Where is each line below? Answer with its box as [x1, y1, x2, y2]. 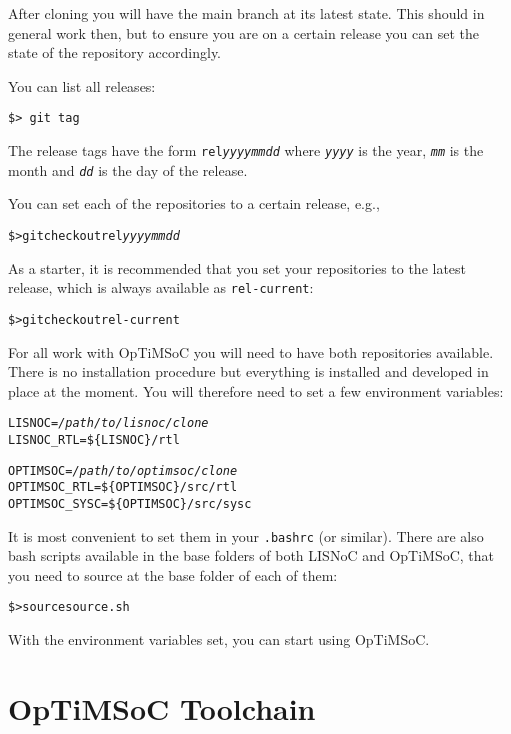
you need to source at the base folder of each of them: [8, 564, 338, 585]
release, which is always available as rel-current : [8, 277, 314, 298]
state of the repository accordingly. [8, 42, 222, 63]
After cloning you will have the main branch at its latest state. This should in [8, 3, 485, 23]
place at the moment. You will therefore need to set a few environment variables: [8, 380, 504, 401]
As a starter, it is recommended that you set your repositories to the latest [8, 257, 467, 278]
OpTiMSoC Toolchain [8, 687, 316, 728]
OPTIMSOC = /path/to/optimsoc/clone [8, 463, 238, 478]
